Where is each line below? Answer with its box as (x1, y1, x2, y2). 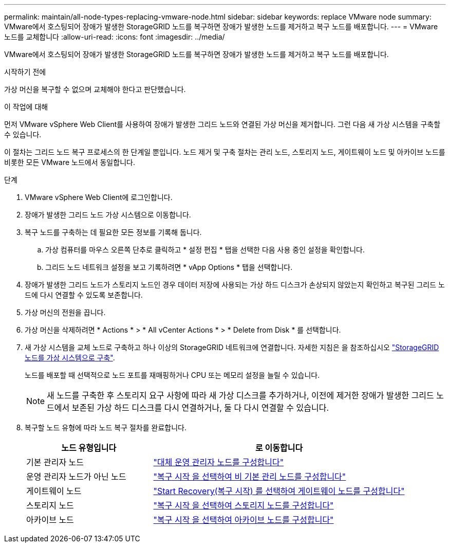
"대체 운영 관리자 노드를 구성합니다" (153, 457, 284, 467)
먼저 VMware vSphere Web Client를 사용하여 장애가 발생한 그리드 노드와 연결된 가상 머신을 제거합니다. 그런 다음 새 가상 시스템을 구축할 (4, 120, 441, 129)
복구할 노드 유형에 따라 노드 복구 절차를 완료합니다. (25, 423, 186, 432)
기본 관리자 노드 (26, 457, 84, 467)
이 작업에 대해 (4, 102, 48, 111)
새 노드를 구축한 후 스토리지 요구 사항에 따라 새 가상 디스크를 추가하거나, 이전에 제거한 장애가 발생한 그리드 (47, 390, 434, 400)
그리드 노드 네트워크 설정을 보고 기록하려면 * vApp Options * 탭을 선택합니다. (45, 263, 293, 271)
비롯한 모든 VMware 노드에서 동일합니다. (4, 158, 135, 167)
